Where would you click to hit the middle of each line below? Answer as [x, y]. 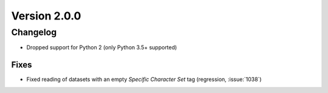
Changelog [34, 32]
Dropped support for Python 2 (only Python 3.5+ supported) [102, 47]
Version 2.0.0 [46, 16]
